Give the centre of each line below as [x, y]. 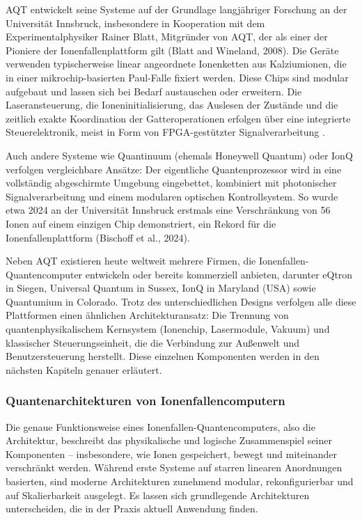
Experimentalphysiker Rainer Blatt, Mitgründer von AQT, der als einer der [167, 37]
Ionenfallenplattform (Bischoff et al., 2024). [98, 237]
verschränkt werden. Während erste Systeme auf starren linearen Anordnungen [174, 467]
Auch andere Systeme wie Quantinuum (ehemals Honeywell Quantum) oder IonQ [179, 155]
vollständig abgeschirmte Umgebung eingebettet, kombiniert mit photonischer [171, 183]
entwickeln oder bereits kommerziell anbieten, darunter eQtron [219, 274]
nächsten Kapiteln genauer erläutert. [84, 369]
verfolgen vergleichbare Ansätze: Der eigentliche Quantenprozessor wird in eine [174, 169]
